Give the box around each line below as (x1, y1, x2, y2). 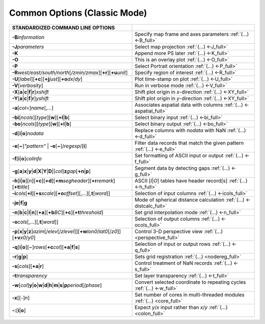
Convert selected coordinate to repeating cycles (134, 278, 246, 285)
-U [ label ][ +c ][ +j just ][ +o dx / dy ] (12, 75, 83, 82)
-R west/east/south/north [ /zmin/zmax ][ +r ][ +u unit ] (12, 69, 128, 76)
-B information (12, 33, 45, 40)
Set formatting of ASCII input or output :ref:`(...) (134, 152, 244, 159)
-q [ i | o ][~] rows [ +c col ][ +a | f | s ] (12, 243, 80, 250)
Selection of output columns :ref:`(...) (134, 215, 220, 222)
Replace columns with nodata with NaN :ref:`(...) (134, 127, 246, 134)
